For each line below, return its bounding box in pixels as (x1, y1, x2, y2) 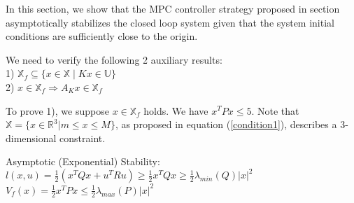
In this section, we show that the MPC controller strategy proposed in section (6, 1, 340, 15)
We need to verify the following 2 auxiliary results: (6, 52, 222, 66)
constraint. (59, 130, 106, 145)
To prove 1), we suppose (6, 103, 109, 118)
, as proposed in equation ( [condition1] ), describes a (115, 117, 337, 132)
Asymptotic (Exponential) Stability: (6, 154, 160, 169)
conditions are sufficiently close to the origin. (6, 29, 198, 43)
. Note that (251, 103, 299, 118)
